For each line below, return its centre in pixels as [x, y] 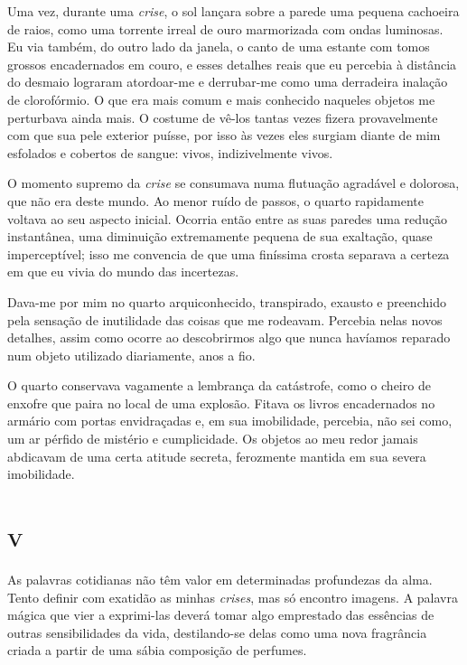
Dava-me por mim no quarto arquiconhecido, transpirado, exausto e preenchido [227, 301]
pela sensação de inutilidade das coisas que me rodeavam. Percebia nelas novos [225, 319]
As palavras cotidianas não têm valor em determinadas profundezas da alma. [220, 579]
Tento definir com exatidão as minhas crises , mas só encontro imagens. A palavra [233, 597]
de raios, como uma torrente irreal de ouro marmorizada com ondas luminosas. [225, 28]
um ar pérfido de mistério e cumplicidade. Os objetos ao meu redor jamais [213, 439]
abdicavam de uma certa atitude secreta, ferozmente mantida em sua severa [217, 456]
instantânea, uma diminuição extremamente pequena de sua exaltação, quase [220, 236]
